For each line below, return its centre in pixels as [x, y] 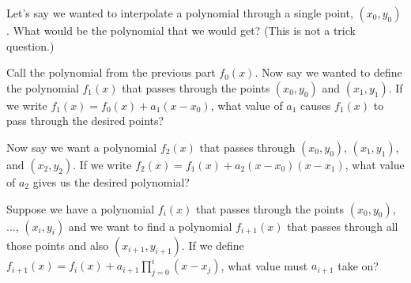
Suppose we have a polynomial [81, 208]
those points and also [58, 245]
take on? [358, 265]
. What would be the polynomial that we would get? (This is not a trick [181, 30]
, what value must [264, 265]
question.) [30, 45]
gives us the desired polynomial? [111, 181]
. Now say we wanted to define [328, 72]
